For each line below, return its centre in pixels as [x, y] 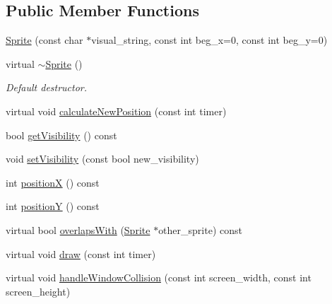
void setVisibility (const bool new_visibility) [102, 159]
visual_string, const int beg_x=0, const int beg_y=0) [209, 40]
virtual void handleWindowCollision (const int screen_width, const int [159, 277]
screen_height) [38, 291]
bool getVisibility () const [61, 135]
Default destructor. [47, 87]
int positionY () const [53, 206]
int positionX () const [53, 182]
